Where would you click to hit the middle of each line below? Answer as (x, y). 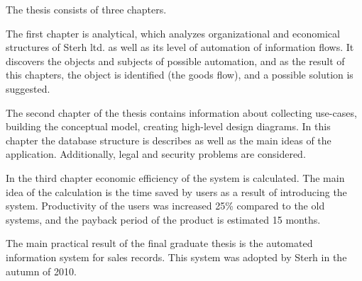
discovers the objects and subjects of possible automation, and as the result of (175, 61)
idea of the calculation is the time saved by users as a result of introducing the (176, 191)
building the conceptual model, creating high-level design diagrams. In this (168, 126)
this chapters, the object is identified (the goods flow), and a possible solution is (180, 75)
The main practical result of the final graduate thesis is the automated (159, 243)
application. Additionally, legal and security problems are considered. (156, 154)
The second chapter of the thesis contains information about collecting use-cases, (181, 112)
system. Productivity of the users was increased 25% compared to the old (165, 206)
